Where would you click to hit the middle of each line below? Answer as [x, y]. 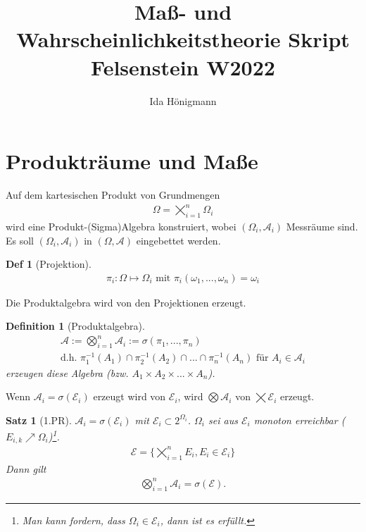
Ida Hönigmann [183, 100]
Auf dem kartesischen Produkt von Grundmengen [113, 195]
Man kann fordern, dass [74, 520]
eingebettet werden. [178, 240]
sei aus [223, 420]
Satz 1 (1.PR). [39, 420]
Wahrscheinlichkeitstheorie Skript [183, 39]
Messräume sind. [322, 226]
